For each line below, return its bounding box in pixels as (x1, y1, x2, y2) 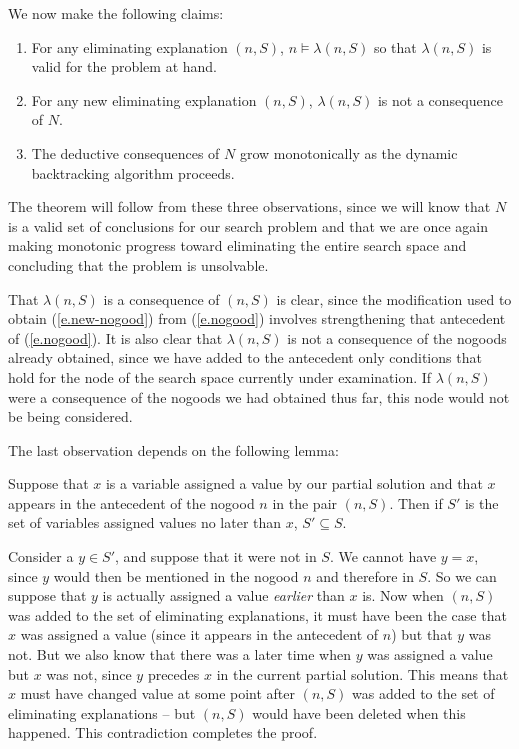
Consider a (8, 546, 74, 567)
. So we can (427, 565, 497, 586)
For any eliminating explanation (31, 36, 228, 57)
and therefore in (316, 565, 414, 586)
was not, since (46, 663, 132, 684)
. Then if (389, 492, 443, 513)
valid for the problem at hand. (31, 56, 218, 77)
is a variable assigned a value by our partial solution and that (105, 473, 483, 494)
